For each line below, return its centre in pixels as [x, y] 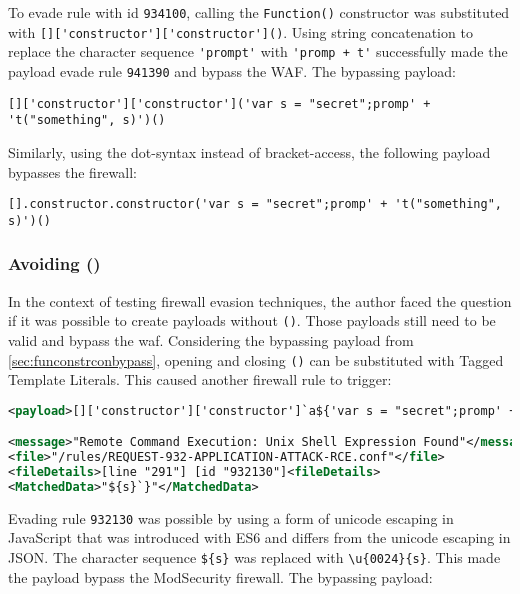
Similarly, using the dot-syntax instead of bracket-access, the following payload [249, 151]
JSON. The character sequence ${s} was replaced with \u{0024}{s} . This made [254, 557]
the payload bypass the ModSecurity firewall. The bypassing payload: [220, 576]
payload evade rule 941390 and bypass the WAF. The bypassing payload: [232, 70]
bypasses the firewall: [72, 171]
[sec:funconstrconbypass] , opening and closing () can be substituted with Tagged [256, 359]
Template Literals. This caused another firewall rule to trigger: [200, 379]
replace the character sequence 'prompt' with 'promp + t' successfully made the [258, 51]
